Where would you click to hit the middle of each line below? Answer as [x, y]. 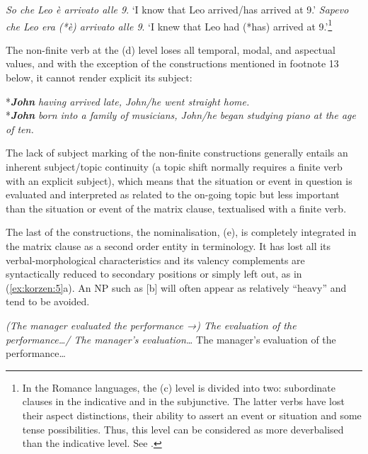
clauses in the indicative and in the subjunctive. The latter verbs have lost [183, 401]
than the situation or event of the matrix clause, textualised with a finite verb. [176, 208]
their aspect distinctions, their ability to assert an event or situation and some [192, 415]
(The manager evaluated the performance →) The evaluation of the [151, 325]
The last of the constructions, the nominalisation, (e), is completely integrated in [181, 232]
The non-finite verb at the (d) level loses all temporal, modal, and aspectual [171, 49]
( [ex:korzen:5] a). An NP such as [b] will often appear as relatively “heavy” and [176, 287]
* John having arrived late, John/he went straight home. [128, 101]
